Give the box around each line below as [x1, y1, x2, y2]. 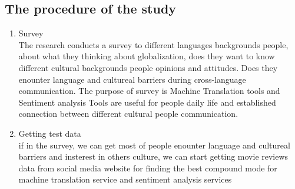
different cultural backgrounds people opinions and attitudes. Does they [18, 61, 278, 73]
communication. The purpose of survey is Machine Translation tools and [18, 85, 280, 97]
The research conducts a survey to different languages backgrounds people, [18, 38, 289, 50]
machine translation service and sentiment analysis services [18, 173, 232, 185]
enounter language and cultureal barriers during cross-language [18, 73, 246, 85]
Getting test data [18, 127, 81, 139]
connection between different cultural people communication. [18, 107, 238, 120]
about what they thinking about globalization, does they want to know [18, 50, 275, 62]
